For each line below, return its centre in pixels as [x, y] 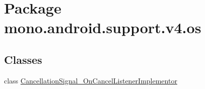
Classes [23, 59]
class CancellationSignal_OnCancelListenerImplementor [91, 80]
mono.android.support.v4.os [103, 27]
